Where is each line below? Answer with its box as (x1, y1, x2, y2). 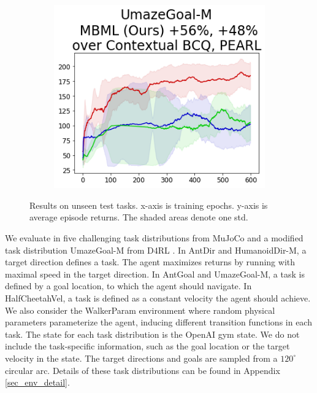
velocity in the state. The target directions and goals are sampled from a (5, 351, 278, 364)
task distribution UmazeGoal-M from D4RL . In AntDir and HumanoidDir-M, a (5, 243, 307, 256)
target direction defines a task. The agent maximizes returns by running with (5, 255, 296, 268)
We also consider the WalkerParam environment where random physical (5, 303, 275, 316)
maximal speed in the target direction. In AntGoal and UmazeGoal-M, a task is (5, 267, 305, 280)
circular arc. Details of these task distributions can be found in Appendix (5, 364, 280, 376)
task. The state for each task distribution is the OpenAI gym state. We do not (5, 327, 300, 340)
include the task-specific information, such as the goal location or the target (5, 340, 290, 352)
